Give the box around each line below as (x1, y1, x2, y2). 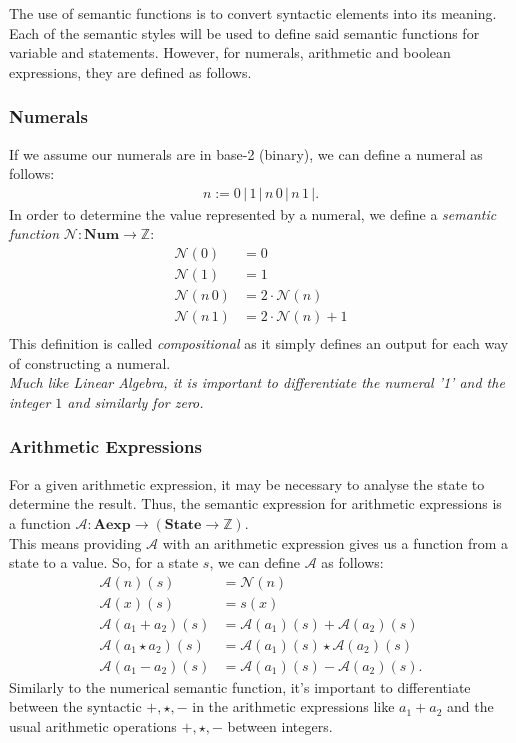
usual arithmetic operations (9, 716, 177, 737)
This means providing (9, 532, 142, 553)
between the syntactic (9, 696, 142, 717)
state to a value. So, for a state (9, 552, 199, 573)
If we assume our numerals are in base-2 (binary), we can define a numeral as (9, 143, 483, 164)
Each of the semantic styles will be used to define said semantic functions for (9, 22, 480, 43)
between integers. (227, 716, 333, 737)
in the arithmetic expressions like (192, 696, 395, 717)
